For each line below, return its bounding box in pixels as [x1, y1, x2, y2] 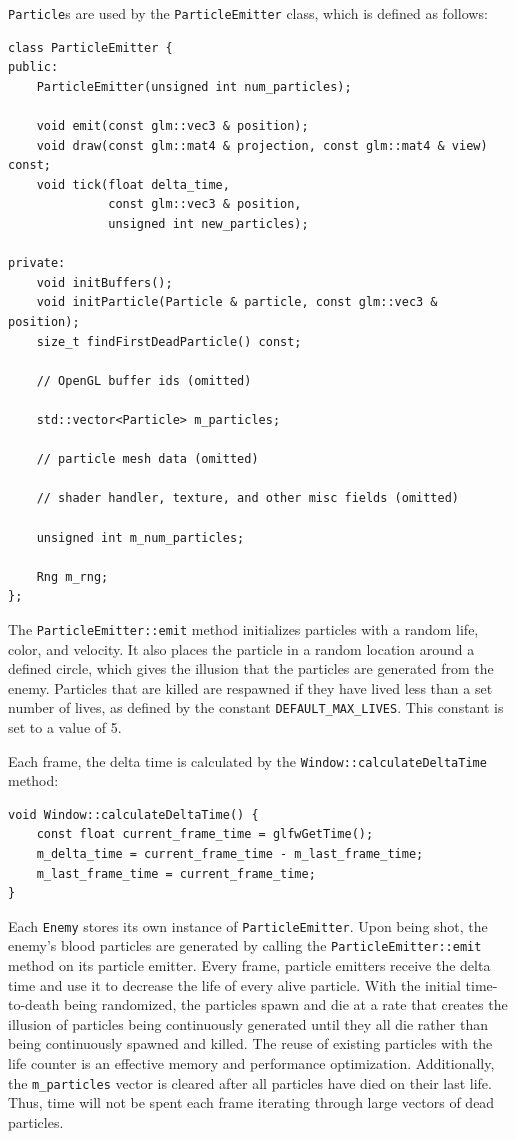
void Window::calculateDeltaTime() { [8, 807, 259, 822]
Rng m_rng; [36, 569, 109, 584]
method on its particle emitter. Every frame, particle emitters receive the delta [8, 955, 491, 976]
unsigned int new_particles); [108, 217, 309, 231]
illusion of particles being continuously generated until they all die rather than [8, 1013, 488, 1034]
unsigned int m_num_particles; [36, 530, 245, 545]
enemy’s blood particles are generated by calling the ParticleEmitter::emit [8, 935, 482, 956]
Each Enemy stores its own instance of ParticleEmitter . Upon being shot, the [8, 915, 488, 936]
